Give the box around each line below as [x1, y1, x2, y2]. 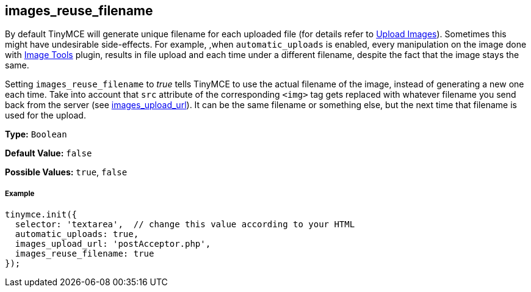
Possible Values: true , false [5, 167, 128, 178]
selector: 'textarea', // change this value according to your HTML [15, 219, 355, 230]
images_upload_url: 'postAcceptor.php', [15, 239, 211, 249]
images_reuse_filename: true [15, 249, 154, 259]
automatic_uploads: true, [15, 229, 139, 239]
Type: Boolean [5, 129, 67, 140]
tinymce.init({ [5, 210, 78, 220]
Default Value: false [5, 148, 92, 159]
